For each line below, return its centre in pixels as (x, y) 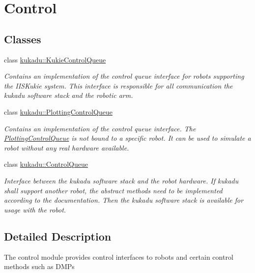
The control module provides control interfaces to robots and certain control (119, 257)
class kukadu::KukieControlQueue (55, 59)
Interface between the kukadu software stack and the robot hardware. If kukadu (121, 180)
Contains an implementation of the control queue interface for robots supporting (124, 76)
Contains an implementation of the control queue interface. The (100, 128)
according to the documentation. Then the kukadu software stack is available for (124, 200)
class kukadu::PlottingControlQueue (58, 111)
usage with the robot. (35, 209)
